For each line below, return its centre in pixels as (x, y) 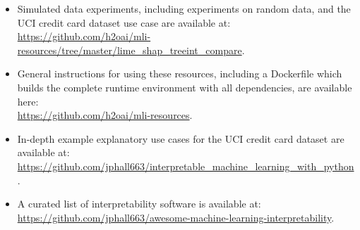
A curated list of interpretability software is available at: (139, 204)
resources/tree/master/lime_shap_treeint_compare (130, 50)
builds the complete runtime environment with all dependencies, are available (185, 87)
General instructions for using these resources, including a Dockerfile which (180, 74)
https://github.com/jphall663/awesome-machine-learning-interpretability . (176, 217)
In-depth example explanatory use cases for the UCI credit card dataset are (181, 138)
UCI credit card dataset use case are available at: (124, 22)
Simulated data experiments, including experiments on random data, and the (184, 8)
